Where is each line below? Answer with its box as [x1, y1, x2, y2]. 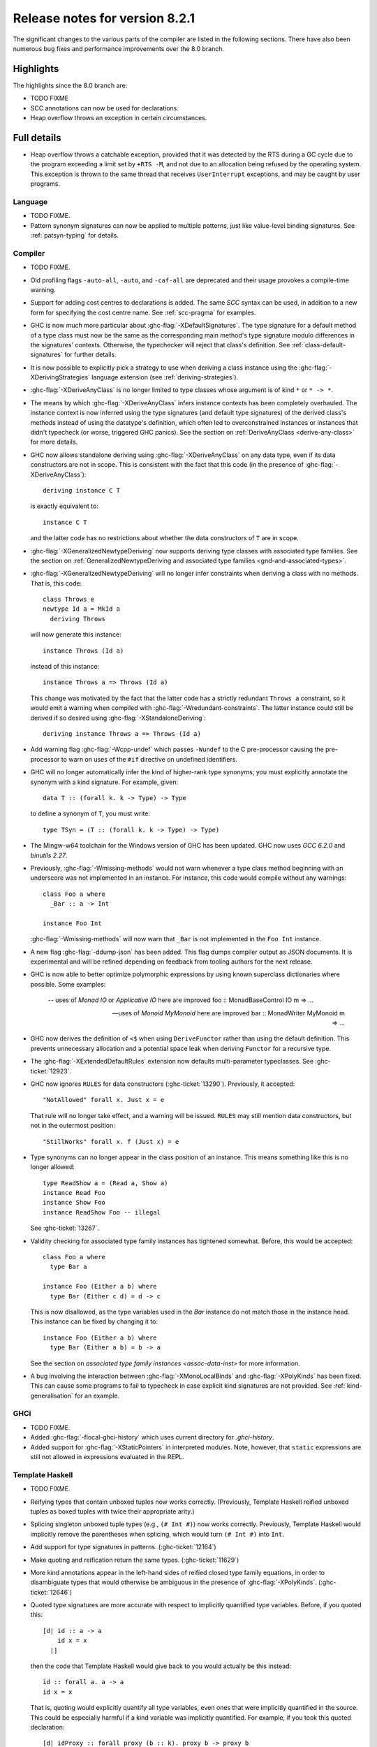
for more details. [30, 437, 78, 447]
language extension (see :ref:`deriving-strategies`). [91, 373, 239, 382]
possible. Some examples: [30, 980, 106, 988]
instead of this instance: [30, 662, 100, 671]
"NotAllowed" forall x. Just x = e [43, 1096, 165, 1104]
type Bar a [50, 1263, 87, 1271]
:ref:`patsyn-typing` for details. [30, 231, 119, 240]
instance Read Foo [43, 1189, 106, 1197]
